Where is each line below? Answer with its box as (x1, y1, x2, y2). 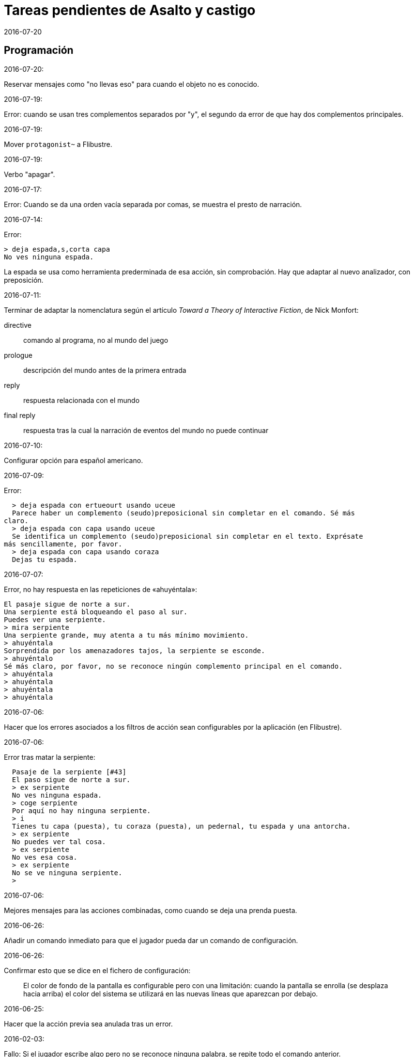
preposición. (4, 275, 44, 284)
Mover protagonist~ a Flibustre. (4, 140, 112, 148)
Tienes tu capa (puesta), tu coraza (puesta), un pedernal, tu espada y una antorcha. (12, 822, 351, 830)
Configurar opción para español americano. (4, 456, 143, 464)
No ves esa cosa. (12, 853, 77, 861)
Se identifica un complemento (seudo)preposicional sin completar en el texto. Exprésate (12, 532, 363, 540)
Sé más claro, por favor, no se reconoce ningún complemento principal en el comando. (4, 662, 343, 670)
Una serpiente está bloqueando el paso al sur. (4, 608, 188, 616)
